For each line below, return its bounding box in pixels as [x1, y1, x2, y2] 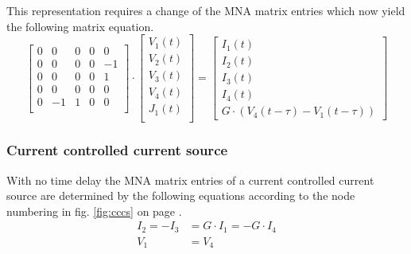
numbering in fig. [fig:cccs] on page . [6, 202, 182, 219]
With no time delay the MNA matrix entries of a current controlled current [6, 171, 374, 188]
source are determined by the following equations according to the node [6, 187, 355, 204]
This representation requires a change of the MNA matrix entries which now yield [6, 2, 405, 18]
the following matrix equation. [6, 18, 154, 34]
